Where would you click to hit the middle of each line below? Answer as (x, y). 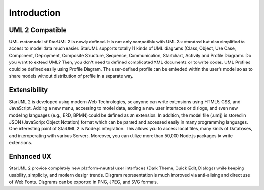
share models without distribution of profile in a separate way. (71, 76)
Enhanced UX (30, 157)
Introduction (35, 13)
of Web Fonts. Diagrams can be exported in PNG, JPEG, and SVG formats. (84, 182)
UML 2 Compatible (38, 30)
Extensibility (29, 90)
